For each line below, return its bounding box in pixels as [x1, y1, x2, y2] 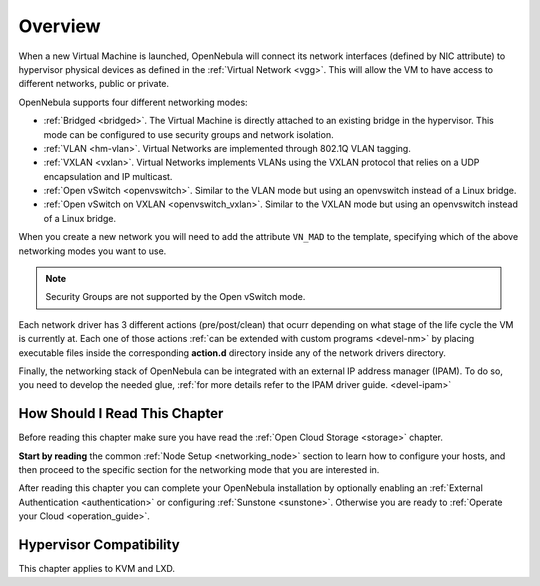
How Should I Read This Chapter [18, 405, 224, 422]
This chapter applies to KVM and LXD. [18, 563, 175, 575]
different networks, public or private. [18, 78, 170, 90]
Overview [18, 15, 101, 37]
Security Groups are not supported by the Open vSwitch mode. [45, 291, 306, 303]
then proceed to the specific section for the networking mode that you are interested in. [18, 464, 380, 476]
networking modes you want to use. [18, 245, 167, 257]
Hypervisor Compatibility [18, 536, 180, 554]
